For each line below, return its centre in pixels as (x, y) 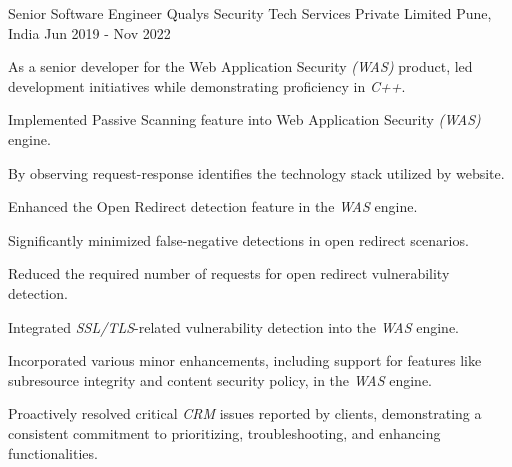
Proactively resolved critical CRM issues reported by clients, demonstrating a (245, 413)
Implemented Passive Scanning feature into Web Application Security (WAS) (244, 119)
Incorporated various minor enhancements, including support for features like (245, 360)
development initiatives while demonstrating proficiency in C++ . (207, 85)
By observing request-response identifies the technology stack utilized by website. (256, 172)
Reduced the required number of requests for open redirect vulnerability (229, 273)
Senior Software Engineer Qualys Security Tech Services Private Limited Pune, (250, 13)
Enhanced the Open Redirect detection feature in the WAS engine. (213, 206)
